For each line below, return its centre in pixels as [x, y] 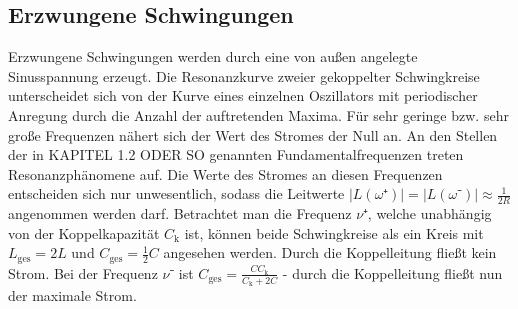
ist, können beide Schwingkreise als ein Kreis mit [334, 232]
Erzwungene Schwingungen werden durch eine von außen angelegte [213, 56]
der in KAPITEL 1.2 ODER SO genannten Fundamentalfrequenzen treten [236, 154]
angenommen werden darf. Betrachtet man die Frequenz [180, 213]
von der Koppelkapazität [84, 232]
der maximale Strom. [72, 295]
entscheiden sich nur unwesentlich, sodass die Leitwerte [176, 193]
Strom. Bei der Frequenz [83, 272]
